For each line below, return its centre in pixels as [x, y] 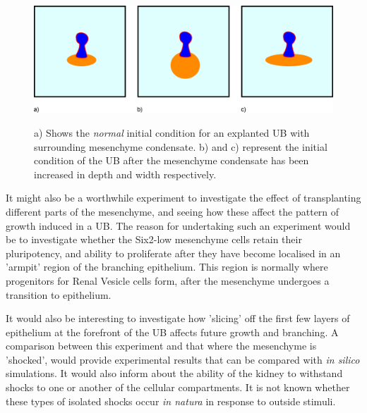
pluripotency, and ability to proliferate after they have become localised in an [173, 253]
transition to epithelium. [59, 294]
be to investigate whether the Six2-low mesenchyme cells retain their [154, 239]
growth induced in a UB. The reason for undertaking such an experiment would [178, 225]
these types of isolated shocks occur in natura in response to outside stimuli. [171, 401]
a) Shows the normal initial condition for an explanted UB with [172, 132]
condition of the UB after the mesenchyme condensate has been [172, 160]
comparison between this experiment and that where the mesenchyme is [161, 346]
